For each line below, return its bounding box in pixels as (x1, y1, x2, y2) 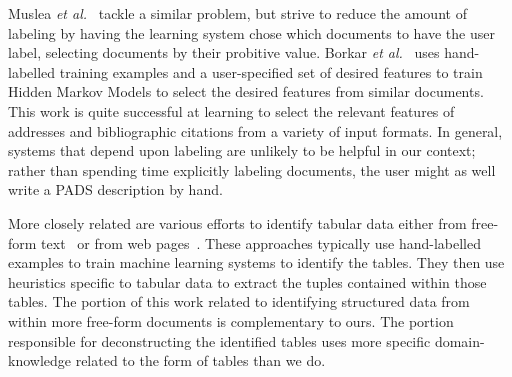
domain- (434, 330, 485, 351)
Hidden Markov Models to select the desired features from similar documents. (8, 81, 484, 102)
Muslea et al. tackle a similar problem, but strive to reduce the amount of (8, 3, 467, 23)
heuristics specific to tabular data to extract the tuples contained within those (8, 271, 487, 292)
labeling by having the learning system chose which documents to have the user (8, 22, 495, 43)
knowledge (8, 350, 71, 371)
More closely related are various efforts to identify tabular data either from (8, 212, 467, 233)
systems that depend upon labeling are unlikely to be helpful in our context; (8, 140, 476, 161)
